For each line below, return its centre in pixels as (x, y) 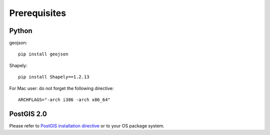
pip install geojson (43, 54)
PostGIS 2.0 (28, 114)
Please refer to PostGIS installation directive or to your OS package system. (87, 125)
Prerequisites (38, 13)
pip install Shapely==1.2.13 (54, 77)
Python (21, 31)
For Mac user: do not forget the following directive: (61, 88)
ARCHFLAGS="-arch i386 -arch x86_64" (64, 100)
